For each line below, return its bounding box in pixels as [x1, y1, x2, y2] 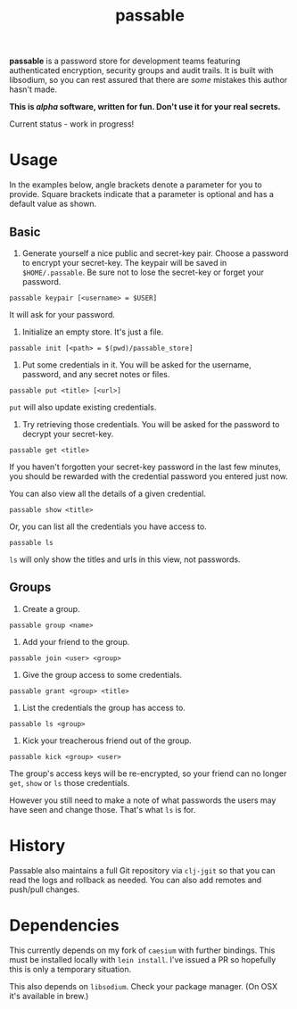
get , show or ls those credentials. [9, 777, 130, 788]
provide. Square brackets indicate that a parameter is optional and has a [9, 189, 275, 200]
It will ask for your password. [9, 309, 116, 319]
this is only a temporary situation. [9, 964, 132, 974]
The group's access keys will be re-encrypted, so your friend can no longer [9, 768, 287, 779]
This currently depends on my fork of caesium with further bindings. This [9, 945, 276, 955]
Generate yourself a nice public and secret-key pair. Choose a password [21, 247, 289, 259]
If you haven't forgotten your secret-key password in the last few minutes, [9, 461, 281, 472]
